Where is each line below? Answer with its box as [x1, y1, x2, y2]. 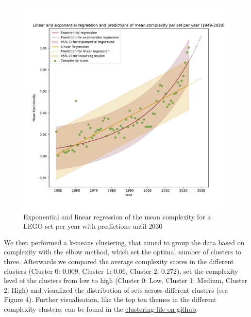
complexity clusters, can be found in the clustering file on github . [4, 303, 198, 314]
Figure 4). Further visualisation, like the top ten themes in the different [4, 294, 217, 304]
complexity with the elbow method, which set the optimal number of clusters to [4, 247, 242, 257]
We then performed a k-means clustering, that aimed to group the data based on [4, 237, 245, 247]
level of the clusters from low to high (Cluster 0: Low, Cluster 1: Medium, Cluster [4, 275, 248, 285]
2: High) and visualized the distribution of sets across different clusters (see [4, 284, 228, 295]
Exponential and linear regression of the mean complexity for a [23, 211, 211, 221]
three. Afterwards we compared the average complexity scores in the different [4, 256, 234, 266]
